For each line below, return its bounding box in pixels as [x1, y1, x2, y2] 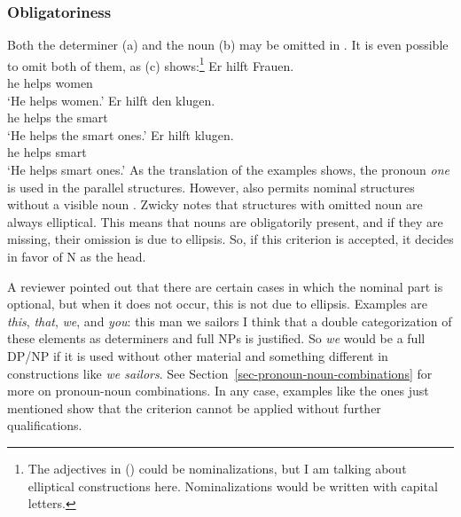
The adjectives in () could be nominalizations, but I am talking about [27, 458, 407, 477]
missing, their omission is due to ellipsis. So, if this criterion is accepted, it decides [7, 230, 454, 248]
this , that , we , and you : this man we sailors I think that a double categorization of [7, 311, 452, 330]
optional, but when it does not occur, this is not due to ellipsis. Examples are [7, 294, 428, 313]
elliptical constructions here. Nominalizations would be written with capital [27, 476, 438, 495]
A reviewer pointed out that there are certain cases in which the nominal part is [7, 277, 443, 295]
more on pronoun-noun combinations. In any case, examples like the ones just [7, 381, 429, 400]
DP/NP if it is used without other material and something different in [7, 346, 388, 364]
